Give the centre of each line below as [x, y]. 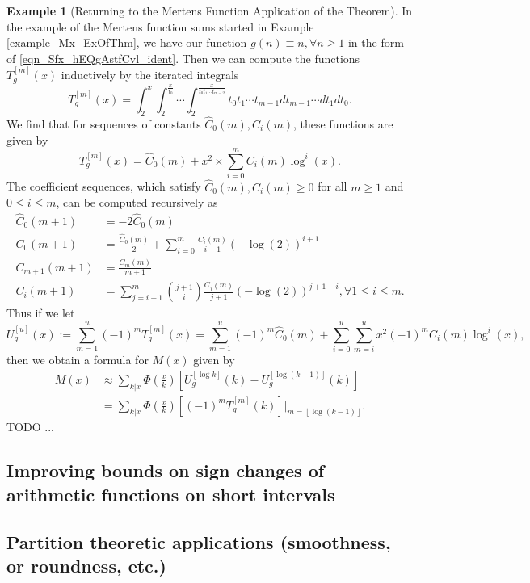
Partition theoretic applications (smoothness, [199, 541]
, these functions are [343, 123]
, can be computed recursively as [137, 202]
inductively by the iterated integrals [150, 75]
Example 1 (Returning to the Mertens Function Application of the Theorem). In [210, 10]
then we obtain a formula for [78, 360]
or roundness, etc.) [86, 566]
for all [332, 186]
